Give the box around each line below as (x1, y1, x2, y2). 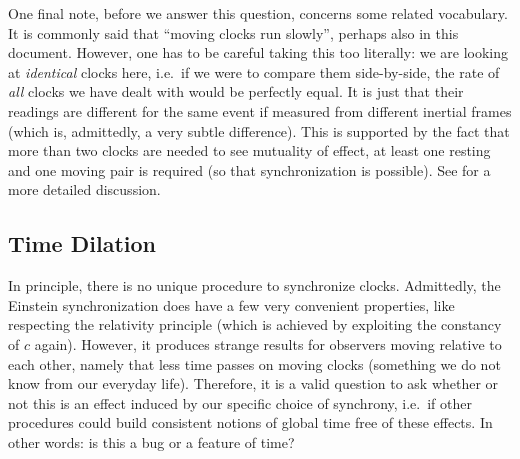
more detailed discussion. (8, 179, 161, 200)
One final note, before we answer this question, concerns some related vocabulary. (8, 3, 508, 23)
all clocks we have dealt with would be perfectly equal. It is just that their (8, 81, 464, 102)
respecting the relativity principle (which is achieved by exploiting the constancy (8, 314, 502, 335)
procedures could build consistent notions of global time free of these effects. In (8, 412, 493, 433)
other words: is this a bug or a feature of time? (8, 431, 295, 452)
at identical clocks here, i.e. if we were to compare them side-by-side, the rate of (8, 61, 500, 82)
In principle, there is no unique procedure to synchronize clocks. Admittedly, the (8, 275, 501, 296)
